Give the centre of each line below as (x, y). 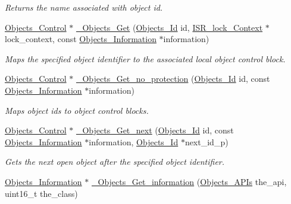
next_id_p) (206, 141)
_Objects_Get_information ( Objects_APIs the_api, (189, 181)
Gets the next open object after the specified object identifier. (115, 162)
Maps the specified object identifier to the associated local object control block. (145, 58)
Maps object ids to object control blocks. (77, 110)
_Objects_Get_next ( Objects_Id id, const (155, 130)
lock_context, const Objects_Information (81, 39)
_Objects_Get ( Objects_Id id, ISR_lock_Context (169, 27)
